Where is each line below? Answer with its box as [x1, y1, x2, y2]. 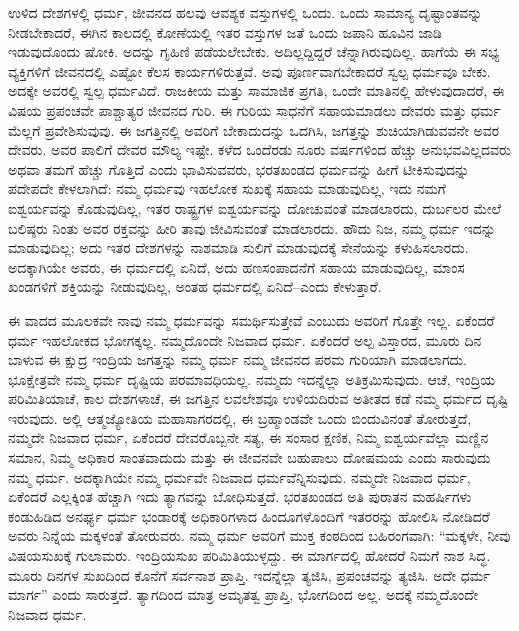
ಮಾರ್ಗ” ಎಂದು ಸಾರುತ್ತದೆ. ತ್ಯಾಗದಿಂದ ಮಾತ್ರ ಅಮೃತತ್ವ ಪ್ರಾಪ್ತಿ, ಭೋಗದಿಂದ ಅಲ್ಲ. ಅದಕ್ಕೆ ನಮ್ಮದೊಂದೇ [8, 584, 478, 605]
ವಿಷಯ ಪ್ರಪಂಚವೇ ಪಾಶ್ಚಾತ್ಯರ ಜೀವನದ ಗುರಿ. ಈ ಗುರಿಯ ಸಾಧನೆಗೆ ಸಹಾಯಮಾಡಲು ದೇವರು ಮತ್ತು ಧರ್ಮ [8, 99, 501, 120]
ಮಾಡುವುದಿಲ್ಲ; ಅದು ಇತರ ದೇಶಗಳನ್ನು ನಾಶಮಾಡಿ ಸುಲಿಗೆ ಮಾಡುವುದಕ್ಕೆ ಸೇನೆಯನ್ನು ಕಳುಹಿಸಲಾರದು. [8, 237, 469, 258]
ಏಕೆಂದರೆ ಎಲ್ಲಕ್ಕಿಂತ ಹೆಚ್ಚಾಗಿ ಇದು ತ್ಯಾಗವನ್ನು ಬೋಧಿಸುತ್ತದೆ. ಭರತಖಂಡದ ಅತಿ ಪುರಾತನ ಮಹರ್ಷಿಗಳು [8, 486, 472, 507]
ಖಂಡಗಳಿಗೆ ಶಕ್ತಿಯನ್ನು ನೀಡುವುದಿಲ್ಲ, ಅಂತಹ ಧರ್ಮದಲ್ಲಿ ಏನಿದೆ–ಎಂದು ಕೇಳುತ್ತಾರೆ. [8, 276, 382, 297]
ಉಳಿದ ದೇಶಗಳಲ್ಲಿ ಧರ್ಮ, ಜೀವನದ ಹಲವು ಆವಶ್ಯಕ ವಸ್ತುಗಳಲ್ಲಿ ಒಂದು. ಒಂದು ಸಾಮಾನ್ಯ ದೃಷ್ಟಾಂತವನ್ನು [8, 2, 483, 22]
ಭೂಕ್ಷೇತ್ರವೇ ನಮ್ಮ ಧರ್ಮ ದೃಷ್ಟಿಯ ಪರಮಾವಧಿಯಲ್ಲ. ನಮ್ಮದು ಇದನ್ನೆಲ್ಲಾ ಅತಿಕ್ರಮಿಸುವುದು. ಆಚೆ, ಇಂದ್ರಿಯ [8, 368, 496, 389]
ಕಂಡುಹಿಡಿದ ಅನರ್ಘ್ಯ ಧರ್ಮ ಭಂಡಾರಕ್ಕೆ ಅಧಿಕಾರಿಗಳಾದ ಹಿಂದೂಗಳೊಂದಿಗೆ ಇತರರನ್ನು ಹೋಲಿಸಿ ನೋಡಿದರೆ [8, 505, 490, 526]
